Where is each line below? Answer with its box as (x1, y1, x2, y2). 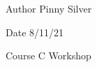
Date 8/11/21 (6, 24, 64, 39)
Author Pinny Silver (6, 1, 92, 15)
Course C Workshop (6, 48, 91, 63)
